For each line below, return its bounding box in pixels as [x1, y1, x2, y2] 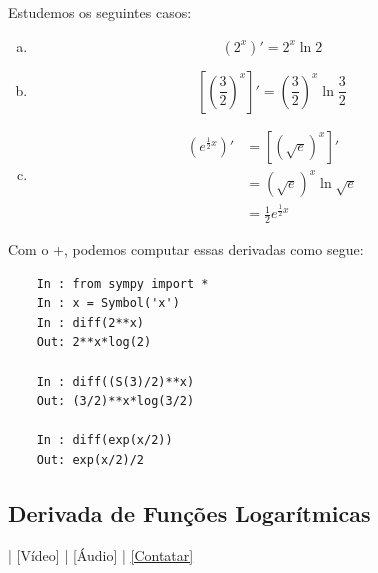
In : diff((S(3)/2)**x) [36, 374, 195, 389]
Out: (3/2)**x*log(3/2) [36, 394, 195, 409]
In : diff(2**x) [36, 315, 145, 330]
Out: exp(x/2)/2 [36, 452, 145, 467]
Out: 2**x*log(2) [36, 335, 152, 350]
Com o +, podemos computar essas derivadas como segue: [8, 238, 364, 259]
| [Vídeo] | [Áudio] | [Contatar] [8, 544, 194, 565]
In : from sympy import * [36, 276, 209, 291]
